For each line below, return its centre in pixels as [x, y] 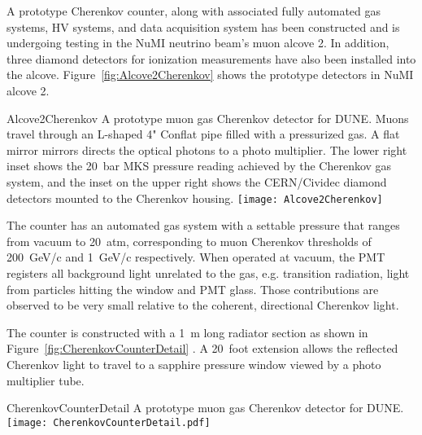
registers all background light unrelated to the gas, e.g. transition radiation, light [208, 272]
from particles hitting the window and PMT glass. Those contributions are [193, 289]
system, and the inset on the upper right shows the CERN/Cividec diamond [197, 181]
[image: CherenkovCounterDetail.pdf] [109, 422]
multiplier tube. [46, 380]
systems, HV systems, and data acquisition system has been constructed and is [203, 26]
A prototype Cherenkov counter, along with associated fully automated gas [194, 11]
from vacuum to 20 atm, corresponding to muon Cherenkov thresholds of [189, 241]
